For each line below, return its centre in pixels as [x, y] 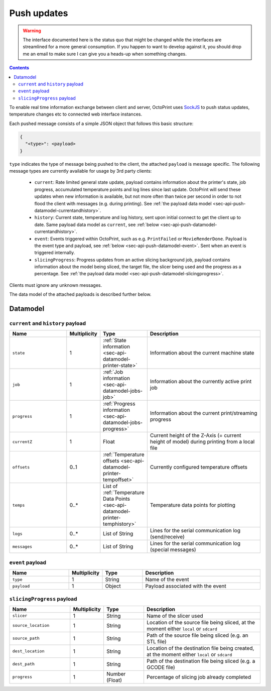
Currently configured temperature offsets [199, 467]
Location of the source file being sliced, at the [201, 622]
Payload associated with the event [186, 586]
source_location [31, 625]
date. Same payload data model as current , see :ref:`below [97, 224]
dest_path [24, 664]
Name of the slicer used [175, 616]
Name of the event [167, 580]
